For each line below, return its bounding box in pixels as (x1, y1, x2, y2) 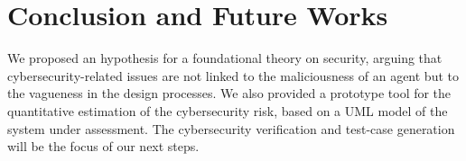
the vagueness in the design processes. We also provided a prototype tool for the (7, 84, 452, 103)
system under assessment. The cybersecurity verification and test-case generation (7, 119, 455, 138)
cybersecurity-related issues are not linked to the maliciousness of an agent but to (7, 66, 459, 85)
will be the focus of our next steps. (7, 137, 200, 156)
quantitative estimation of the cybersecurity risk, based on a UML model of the (7, 101, 448, 120)
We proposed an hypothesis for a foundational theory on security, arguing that (7, 49, 443, 67)
